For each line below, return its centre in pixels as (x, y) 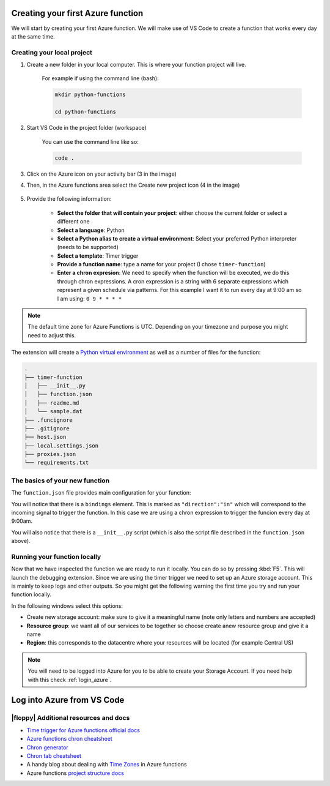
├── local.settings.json (61, 446)
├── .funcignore (49, 420)
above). (21, 541)
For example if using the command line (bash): (100, 78)
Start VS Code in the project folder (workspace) (86, 128)
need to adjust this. (52, 335)
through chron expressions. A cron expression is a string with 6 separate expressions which (173, 281)
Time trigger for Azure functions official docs (83, 730)
